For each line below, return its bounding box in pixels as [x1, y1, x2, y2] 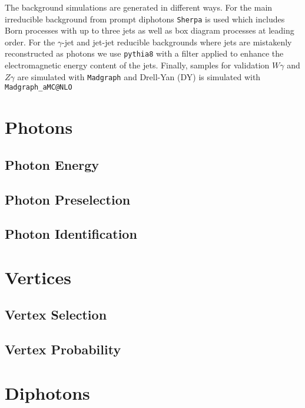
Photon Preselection [5, 190, 131, 208]
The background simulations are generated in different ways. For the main [5, 1, 273, 13]
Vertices [5, 265, 71, 289]
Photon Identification [5, 225, 137, 243]
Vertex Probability [5, 340, 121, 358]
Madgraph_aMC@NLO [5, 83, 72, 92]
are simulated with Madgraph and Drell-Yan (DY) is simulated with [17, 70, 261, 83]
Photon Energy [5, 155, 100, 173]
